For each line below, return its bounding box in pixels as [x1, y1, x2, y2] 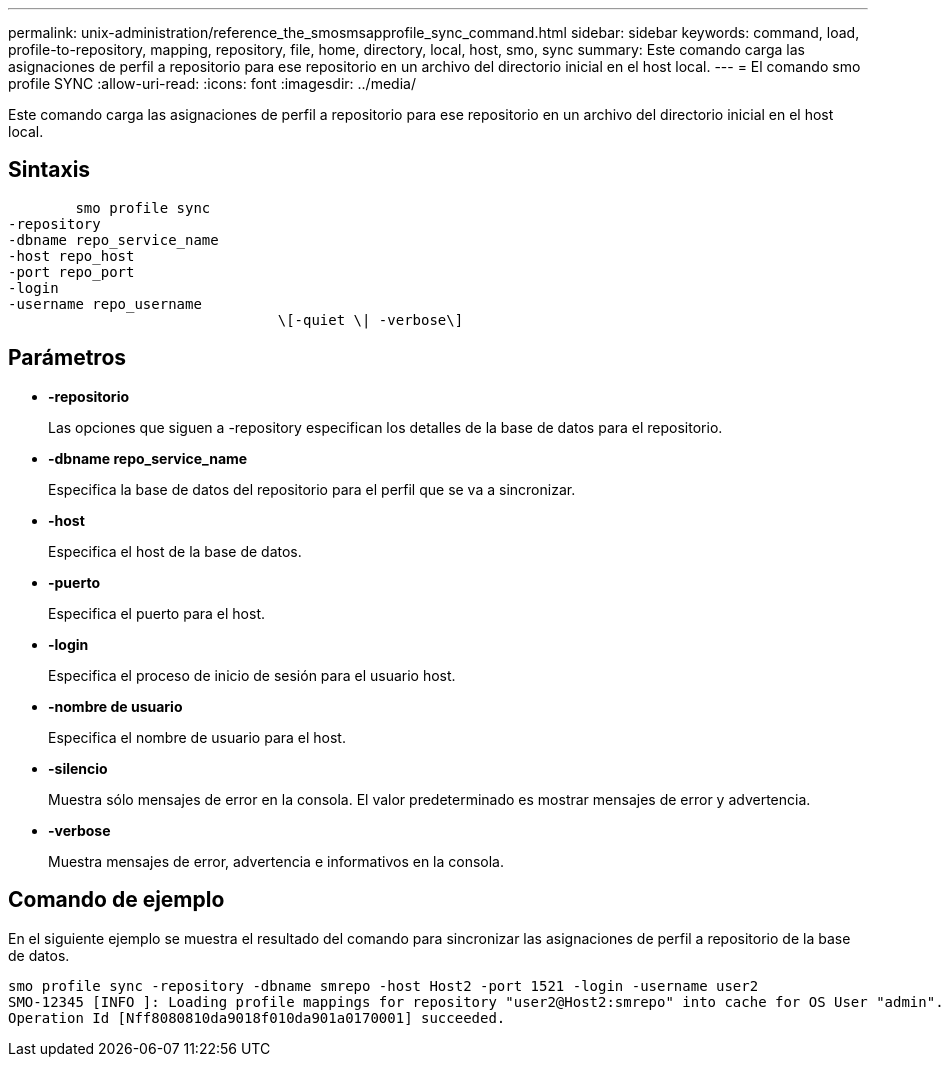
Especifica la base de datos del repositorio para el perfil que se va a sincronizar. [48, 480, 576, 498]
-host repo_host [8, 247, 135, 264]
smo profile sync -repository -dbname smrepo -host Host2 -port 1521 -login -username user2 [8, 977, 759, 994]
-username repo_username [8, 295, 202, 312]
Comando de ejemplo [8, 887, 225, 913]
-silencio [48, 759, 108, 777]
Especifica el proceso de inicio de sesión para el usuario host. [48, 666, 456, 684]
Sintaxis [8, 157, 91, 183]
